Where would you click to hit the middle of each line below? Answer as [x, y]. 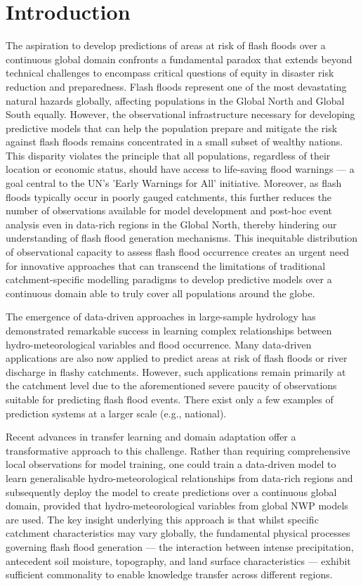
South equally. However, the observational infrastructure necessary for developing [180, 114]
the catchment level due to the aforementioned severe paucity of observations [171, 385]
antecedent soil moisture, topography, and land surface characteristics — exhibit [178, 560]
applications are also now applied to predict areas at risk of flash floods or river [177, 358]
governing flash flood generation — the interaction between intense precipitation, [180, 546]
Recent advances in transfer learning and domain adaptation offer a [151, 437]
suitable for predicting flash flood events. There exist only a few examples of [170, 399]
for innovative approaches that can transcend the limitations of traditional [166, 265]
